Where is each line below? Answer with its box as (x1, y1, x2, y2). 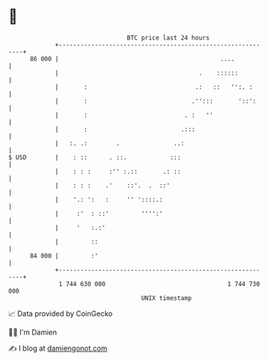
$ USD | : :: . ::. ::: (8, 153, 181, 162)
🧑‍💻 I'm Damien (8, 327, 58, 337)
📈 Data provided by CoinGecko (8, 309, 113, 318)
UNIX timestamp (140, 293, 193, 302)
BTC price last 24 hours (127, 34, 210, 42)
